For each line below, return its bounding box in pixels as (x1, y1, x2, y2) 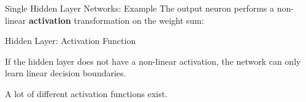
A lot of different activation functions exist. (5, 87, 168, 100)
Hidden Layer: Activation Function (5, 34, 136, 47)
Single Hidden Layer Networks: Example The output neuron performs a (5, 2, 275, 14)
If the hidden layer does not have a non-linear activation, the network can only (5, 54, 301, 67)
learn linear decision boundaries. (5, 67, 126, 79)
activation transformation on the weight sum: (28, 13, 204, 26)
